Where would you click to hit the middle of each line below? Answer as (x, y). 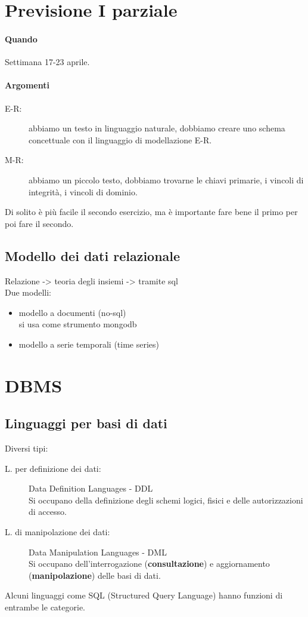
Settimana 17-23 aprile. (47, 62)
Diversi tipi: (27, 448)
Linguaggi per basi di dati (86, 423)
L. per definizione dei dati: (53, 468)
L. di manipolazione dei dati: (57, 532)
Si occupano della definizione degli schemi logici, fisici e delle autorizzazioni (166, 500)
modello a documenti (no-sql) (72, 312)
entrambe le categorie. (45, 607)
